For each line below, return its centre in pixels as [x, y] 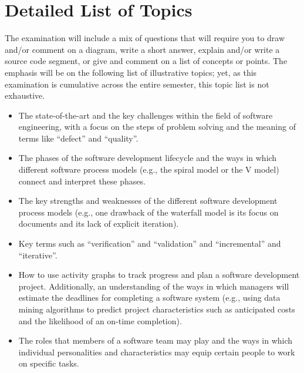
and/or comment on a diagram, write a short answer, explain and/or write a [142, 49]
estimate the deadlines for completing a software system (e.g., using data [149, 298]
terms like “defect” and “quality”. [78, 138]
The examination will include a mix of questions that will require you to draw [145, 38]
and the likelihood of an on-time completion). [100, 320]
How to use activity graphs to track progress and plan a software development [159, 275]
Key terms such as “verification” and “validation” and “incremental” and [150, 243]
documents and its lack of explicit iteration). [99, 224]
